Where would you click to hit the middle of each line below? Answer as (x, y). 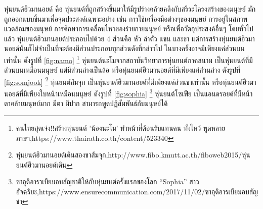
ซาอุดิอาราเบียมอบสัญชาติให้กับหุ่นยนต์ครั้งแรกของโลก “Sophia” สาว (107, 181)
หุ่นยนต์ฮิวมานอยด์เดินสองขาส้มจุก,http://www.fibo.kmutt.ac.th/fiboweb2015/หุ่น (133, 155)
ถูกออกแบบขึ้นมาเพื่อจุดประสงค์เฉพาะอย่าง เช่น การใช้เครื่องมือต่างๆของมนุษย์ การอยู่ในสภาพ (126, 18)
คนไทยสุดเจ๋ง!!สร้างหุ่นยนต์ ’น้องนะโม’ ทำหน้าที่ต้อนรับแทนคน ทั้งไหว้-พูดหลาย (121, 127)
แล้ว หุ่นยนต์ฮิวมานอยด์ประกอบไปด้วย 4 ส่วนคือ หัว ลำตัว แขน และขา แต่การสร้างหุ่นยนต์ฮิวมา (129, 38)
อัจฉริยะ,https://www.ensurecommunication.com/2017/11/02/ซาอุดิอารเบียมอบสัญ (137, 191)
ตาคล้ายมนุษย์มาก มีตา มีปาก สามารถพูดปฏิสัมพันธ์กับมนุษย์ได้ (86, 103)
